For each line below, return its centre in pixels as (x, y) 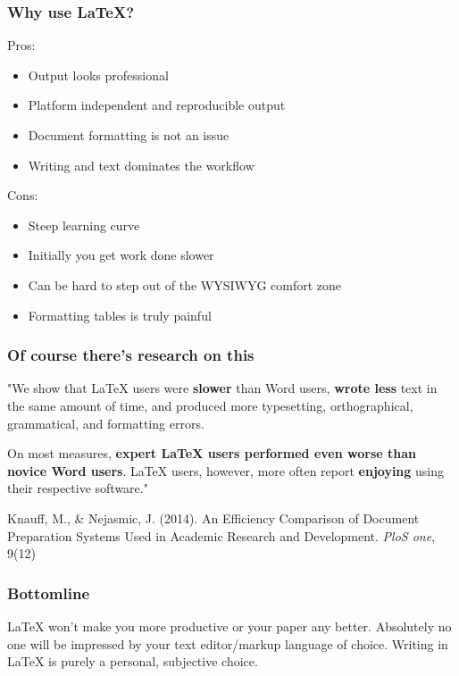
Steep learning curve (84, 225)
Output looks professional (98, 75)
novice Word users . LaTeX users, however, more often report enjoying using (226, 470)
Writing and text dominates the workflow (141, 165)
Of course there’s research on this (131, 355)
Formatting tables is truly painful (120, 315)
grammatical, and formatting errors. (106, 423)
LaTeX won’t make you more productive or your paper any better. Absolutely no (229, 626)
